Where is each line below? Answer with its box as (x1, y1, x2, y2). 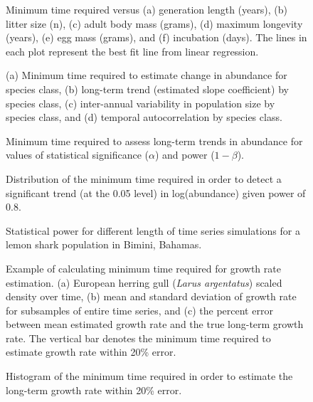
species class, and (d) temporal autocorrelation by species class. (6, 110, 282, 125)
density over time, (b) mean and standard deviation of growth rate (6, 289, 297, 304)
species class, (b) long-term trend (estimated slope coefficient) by (6, 81, 289, 96)
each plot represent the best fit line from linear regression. (6, 43, 259, 58)
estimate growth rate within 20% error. (6, 344, 176, 359)
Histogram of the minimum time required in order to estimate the (6, 369, 293, 384)
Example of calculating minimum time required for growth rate (6, 260, 281, 275)
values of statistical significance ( (6, 147, 149, 162)
